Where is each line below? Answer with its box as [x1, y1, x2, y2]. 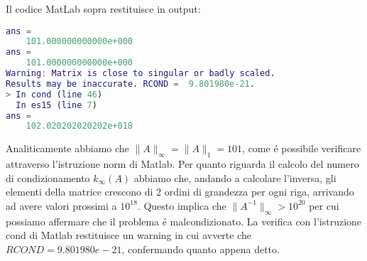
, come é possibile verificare [242, 141, 361, 156]
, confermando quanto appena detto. [121, 241, 280, 256]
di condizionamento [6, 170, 90, 185]
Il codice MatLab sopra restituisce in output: [6, 1, 201, 16]
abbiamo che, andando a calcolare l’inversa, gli [133, 170, 336, 185]
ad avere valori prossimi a [6, 198, 117, 213]
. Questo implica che [137, 198, 226, 213]
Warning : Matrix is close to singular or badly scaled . [6, 68, 275, 79]
